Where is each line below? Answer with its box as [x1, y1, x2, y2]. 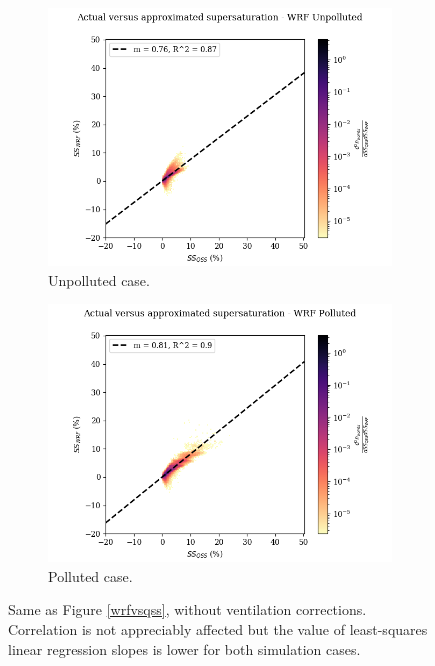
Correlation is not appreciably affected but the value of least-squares [8, 618, 428, 639]
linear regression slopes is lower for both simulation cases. [8, 638, 361, 659]
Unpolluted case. [48, 269, 150, 290]
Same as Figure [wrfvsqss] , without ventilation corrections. [8, 599, 367, 620]
